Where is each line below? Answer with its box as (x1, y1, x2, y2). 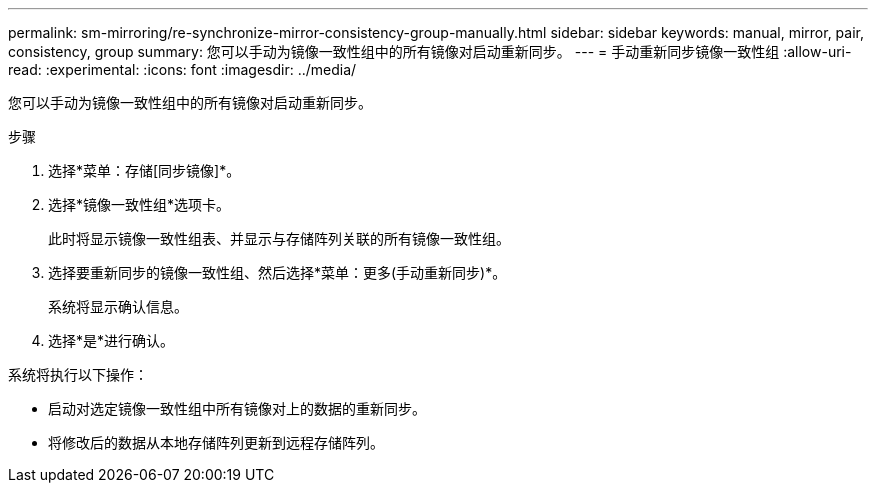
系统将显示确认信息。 (48, 298, 188, 315)
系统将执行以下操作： (8, 366, 148, 383)
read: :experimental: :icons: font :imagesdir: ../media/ (8, 61, 357, 78)
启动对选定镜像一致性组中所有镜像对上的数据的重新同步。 (48, 400, 426, 417)
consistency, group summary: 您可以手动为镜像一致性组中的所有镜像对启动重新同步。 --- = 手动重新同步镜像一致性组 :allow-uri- (8, 43, 852, 60)
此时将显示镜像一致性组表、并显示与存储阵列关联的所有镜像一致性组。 (48, 230, 510, 247)
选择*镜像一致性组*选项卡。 (48, 196, 231, 213)
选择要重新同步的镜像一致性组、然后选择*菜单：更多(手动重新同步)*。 (48, 264, 507, 281)
